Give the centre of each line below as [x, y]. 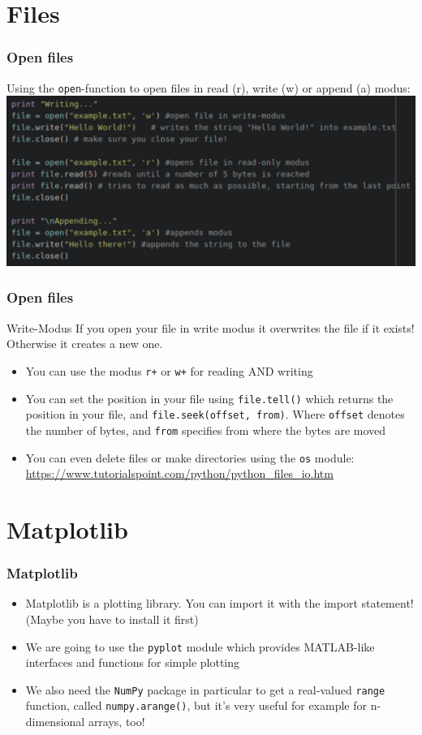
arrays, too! [116, 722]
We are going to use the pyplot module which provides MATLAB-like [200, 646]
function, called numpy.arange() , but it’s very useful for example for [196, 705]
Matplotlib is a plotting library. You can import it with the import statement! [220, 603]
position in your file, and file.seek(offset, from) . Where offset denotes [215, 414]
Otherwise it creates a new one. [85, 344]
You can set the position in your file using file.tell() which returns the [209, 398]
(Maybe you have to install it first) [112, 619]
